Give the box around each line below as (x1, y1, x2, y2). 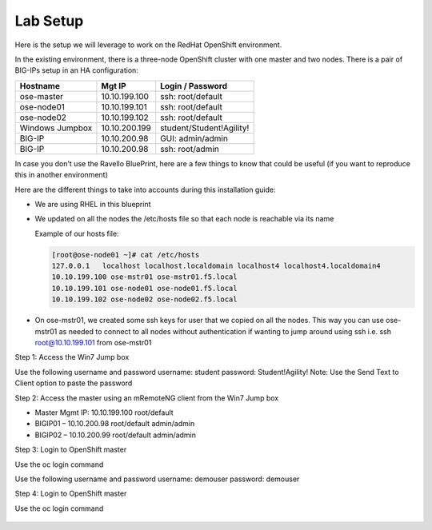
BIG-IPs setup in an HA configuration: (14, 66, 139, 75)
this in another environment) (14, 170, 108, 180)
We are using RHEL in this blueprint (34, 199, 151, 209)
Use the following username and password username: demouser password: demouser (14, 474, 300, 484)
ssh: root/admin (160, 143, 219, 154)
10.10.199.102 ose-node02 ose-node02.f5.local (51, 295, 238, 304)
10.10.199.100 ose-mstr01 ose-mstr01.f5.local (51, 273, 238, 281)
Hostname (19, 80, 60, 91)
